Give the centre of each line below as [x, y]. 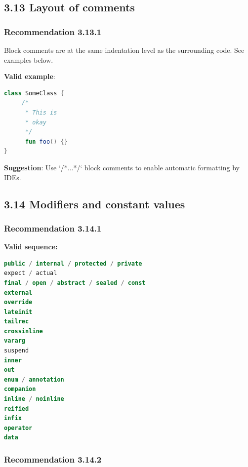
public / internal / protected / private [73, 263]
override [18, 302]
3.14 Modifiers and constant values [95, 204]
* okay [36, 122]
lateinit [18, 312]
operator [18, 428]
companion [20, 389]
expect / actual [31, 273]
